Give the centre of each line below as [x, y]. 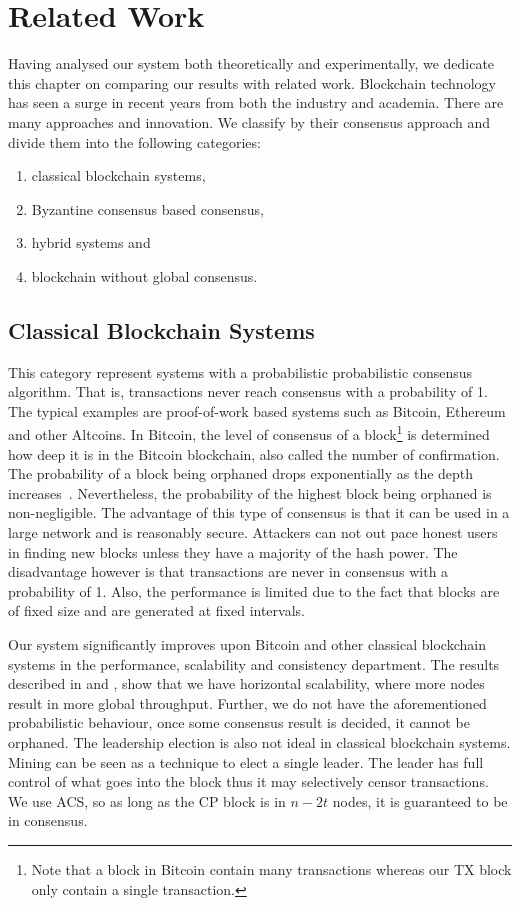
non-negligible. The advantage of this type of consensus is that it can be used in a [259, 512]
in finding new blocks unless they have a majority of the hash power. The [233, 551]
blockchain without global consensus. [144, 275]
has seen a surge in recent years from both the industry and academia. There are [256, 102]
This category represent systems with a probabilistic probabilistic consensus [240, 371]
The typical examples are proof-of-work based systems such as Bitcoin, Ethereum [257, 410]
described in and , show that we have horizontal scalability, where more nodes [246, 683]
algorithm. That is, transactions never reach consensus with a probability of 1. [248, 391]
